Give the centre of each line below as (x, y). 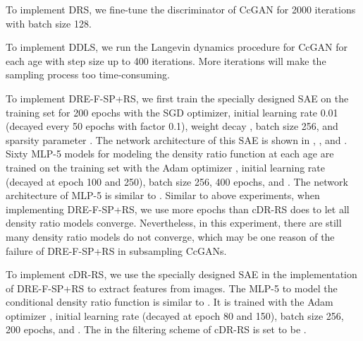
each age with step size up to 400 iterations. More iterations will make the (166, 60)
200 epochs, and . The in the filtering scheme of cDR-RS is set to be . (156, 329)
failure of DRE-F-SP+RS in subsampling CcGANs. (116, 250)
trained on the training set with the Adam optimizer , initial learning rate (165, 167)
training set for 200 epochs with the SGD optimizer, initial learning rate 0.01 (172, 112)
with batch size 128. (49, 23)
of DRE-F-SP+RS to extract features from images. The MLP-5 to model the (172, 288)
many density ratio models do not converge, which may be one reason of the (170, 236)
